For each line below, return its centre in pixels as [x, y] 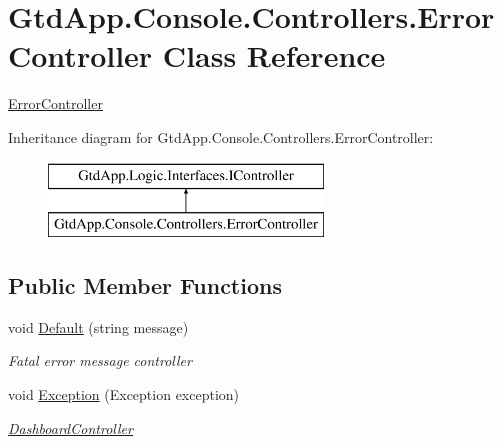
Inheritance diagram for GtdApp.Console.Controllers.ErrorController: [221, 136]
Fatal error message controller [100, 360]
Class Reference [274, 55]
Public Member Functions [145, 285]
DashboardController [70, 427]
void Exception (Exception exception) [124, 394]
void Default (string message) [98, 326]
